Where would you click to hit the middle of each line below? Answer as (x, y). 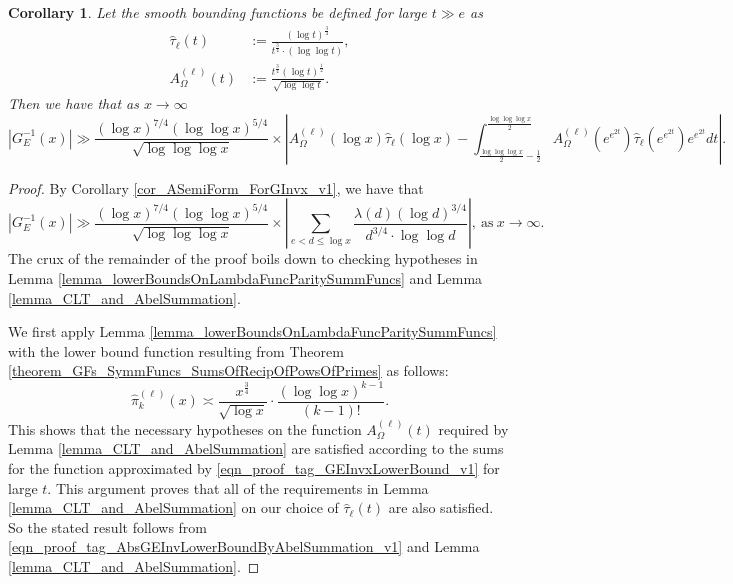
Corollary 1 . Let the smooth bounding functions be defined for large (217, 12)
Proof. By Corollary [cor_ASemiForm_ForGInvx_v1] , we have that (216, 187)
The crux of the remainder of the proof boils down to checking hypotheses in (243, 258)
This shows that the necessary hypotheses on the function (185, 428)
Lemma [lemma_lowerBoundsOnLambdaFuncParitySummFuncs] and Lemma (245, 278)
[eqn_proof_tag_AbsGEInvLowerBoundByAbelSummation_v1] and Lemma (244, 546)
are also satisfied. (441, 507)
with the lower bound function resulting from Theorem (176, 350)
